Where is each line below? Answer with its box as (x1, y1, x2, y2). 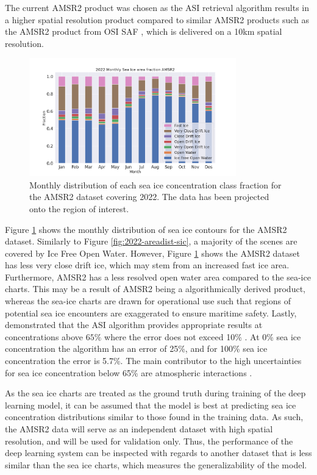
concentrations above (5, 330, 84, 343)
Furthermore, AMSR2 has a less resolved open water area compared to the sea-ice (5, 270, 311, 283)
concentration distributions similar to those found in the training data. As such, (5, 410, 304, 423)
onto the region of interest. (29, 202, 129, 215)
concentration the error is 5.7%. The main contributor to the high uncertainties (5, 354, 302, 367)
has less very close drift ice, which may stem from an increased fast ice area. (5, 259, 290, 271)
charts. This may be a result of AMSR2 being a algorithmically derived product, (5, 282, 305, 295)
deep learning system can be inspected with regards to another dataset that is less (5, 446, 312, 459)
